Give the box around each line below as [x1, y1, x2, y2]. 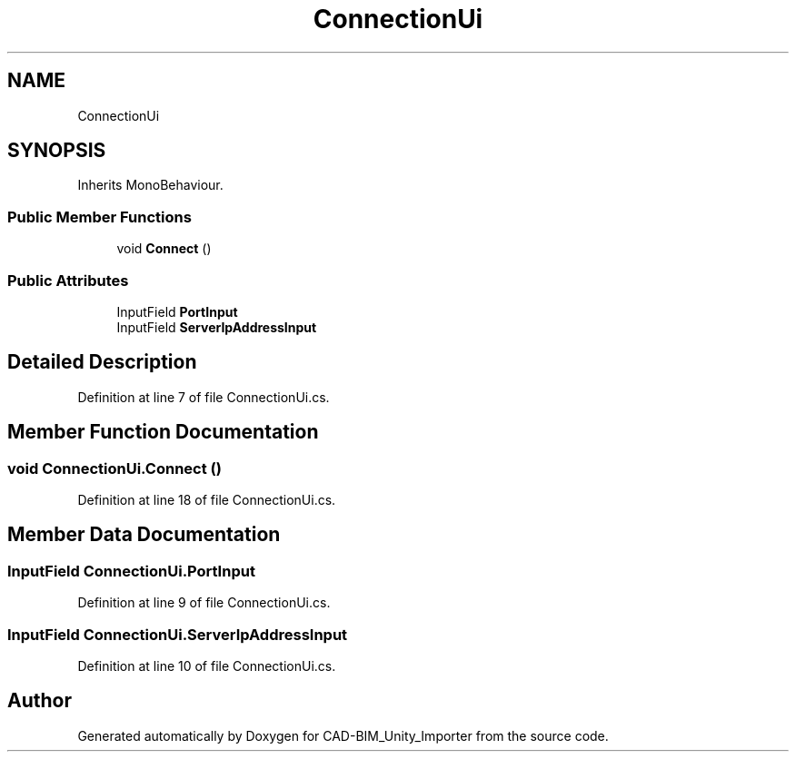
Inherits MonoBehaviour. [77, 177, 224, 193]
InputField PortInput [116, 303, 238, 320]
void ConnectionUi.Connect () [7, 458, 222, 478]
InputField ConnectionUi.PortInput [7, 561, 255, 580]
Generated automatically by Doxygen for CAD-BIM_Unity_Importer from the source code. [77, 727, 609, 744]
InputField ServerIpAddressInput [116, 319, 317, 335]
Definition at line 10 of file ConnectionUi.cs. [77, 657, 336, 674]
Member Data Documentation [7, 523, 281, 547]
